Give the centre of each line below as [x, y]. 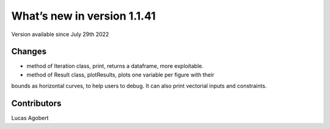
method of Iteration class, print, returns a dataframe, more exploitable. [115, 66]
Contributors [36, 104]
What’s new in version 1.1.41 [83, 16]
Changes [29, 52]
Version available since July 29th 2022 [60, 34]
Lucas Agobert [30, 118]
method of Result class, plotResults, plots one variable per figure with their [120, 75]
